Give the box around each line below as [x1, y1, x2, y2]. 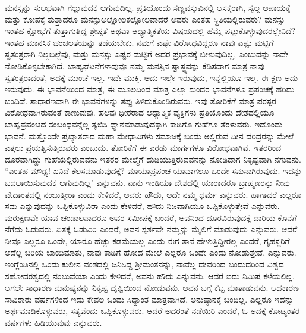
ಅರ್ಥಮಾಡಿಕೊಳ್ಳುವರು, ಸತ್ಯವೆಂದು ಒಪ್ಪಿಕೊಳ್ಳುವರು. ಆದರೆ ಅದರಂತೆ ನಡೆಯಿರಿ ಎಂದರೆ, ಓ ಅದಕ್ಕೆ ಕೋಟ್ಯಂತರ [5, 304, 300, 317]
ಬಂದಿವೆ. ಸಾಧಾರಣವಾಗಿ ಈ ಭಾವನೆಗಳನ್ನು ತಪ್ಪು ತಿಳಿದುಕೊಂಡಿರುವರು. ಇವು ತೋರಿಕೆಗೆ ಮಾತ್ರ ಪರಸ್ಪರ [5, 94, 276, 107]
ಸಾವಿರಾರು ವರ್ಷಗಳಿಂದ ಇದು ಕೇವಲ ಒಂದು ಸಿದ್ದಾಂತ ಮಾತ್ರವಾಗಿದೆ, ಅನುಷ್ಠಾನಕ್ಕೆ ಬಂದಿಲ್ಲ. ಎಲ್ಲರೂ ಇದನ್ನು [5, 292, 294, 305]
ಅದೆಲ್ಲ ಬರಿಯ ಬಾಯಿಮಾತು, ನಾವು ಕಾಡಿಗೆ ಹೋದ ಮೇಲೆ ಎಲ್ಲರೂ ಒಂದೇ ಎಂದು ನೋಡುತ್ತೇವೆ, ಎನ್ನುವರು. [5, 246, 296, 259]
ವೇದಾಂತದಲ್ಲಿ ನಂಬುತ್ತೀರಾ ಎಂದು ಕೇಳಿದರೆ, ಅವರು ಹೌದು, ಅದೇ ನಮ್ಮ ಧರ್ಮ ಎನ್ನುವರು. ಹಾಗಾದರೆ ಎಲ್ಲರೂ [5, 188, 302, 200]
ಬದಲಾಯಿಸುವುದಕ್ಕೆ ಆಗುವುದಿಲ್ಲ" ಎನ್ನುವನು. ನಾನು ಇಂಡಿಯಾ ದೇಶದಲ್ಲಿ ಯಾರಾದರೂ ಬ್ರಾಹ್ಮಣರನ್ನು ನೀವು [5, 176, 290, 188]
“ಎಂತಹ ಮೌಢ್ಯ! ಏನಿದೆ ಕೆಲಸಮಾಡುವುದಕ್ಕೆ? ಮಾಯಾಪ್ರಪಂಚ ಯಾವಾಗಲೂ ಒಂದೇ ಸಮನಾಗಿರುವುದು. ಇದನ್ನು [5, 164, 302, 177]
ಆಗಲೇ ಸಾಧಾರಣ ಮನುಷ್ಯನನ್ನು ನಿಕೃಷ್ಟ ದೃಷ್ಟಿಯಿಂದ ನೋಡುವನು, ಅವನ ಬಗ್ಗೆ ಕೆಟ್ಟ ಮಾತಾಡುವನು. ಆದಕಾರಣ [5, 281, 299, 294]
